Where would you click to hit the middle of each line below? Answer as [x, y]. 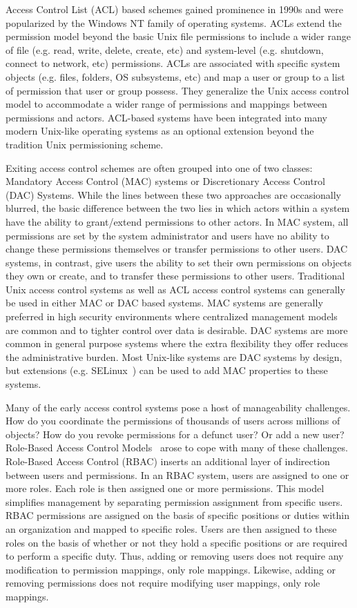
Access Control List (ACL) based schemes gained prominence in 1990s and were [175, 9]
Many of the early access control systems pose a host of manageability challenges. [178, 407]
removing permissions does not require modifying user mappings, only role [163, 583]
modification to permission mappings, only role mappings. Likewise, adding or [171, 569]
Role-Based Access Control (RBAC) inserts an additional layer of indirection [168, 461]
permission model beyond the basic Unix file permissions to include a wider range [178, 36]
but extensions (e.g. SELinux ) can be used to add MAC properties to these [167, 370]
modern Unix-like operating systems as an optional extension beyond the [160, 131]
